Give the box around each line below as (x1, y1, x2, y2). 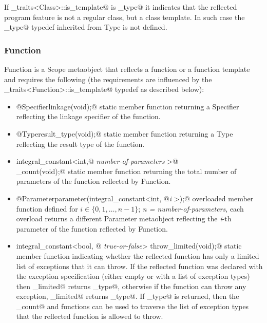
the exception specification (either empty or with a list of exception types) (16, 271, 250, 281)
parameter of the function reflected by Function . (16, 223, 168, 234)
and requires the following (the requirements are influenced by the (4, 73, 212, 84)
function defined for (16, 203, 78, 214)
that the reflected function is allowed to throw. (16, 311, 163, 321)
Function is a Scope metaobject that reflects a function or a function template (4, 64, 250, 74)
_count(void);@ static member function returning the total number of (16, 165, 237, 176)
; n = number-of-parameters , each (138, 203, 244, 214)
